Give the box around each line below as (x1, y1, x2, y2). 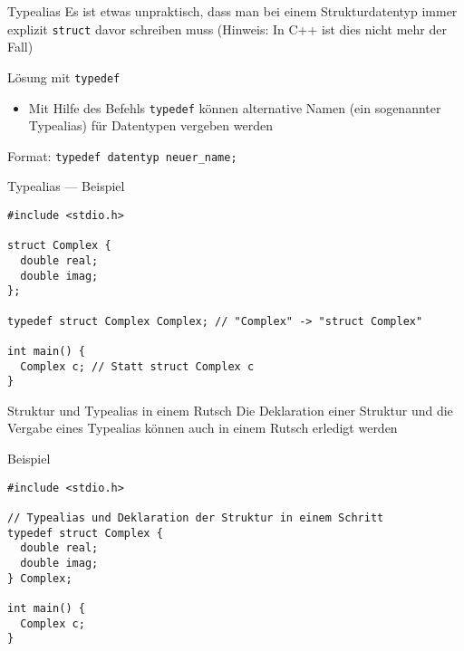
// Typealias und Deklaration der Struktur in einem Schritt (7, 511, 384, 524)
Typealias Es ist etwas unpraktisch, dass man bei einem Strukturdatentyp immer (7, 2, 458, 20)
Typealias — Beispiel (7, 177, 125, 196)
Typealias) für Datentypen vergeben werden (28, 116, 273, 135)
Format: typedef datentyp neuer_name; (7, 146, 237, 165)
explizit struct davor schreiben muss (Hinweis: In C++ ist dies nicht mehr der (7, 19, 447, 38)
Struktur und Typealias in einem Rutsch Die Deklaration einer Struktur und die (7, 400, 453, 419)
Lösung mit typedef (7, 67, 121, 86)
